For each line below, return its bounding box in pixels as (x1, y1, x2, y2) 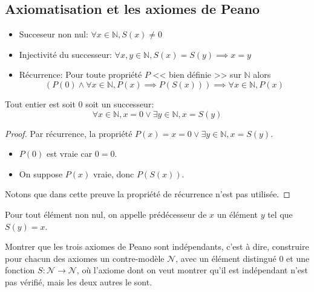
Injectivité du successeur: (19, 48, 112, 60)
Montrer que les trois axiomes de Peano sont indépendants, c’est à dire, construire (5, 240, 309, 253)
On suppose (19, 167, 63, 180)
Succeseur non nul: (19, 28, 88, 40)
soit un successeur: (85, 97, 154, 110)
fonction (5, 264, 35, 276)
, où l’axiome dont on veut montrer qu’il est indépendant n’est (76, 264, 309, 276)
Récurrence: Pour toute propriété (19, 68, 142, 81)
